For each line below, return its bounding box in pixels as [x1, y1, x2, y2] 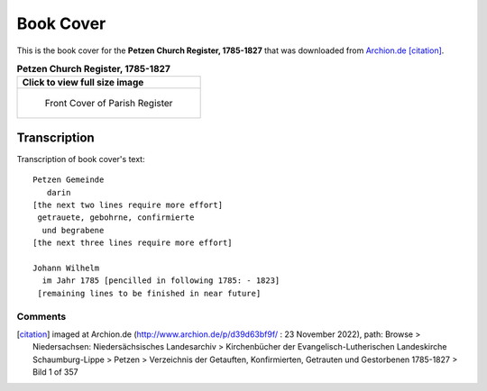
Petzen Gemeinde [32, 175, 105, 185]
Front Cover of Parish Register [44, 97, 173, 110]
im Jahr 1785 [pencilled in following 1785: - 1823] [41, 276, 280, 286]
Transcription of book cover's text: [16, 153, 145, 164]
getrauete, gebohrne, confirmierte [37, 213, 195, 223]
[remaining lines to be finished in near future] [37, 288, 262, 298]
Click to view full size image [22, 77, 144, 89]
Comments [16, 310, 67, 323]
